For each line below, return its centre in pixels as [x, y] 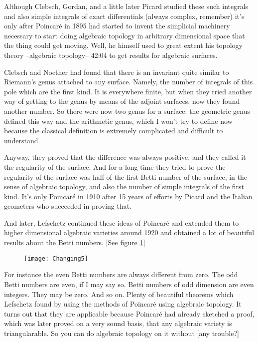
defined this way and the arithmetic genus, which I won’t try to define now [118, 121]
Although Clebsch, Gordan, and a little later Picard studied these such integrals [126, 6]
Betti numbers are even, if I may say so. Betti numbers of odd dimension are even [129, 284]
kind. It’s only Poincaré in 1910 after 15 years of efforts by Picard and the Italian [128, 196]
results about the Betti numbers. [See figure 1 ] [75, 242]
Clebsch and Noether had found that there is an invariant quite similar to [117, 72]
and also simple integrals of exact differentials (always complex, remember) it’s [124, 16]
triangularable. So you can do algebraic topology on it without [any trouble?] [122, 333]
